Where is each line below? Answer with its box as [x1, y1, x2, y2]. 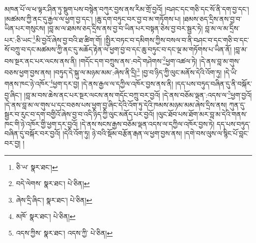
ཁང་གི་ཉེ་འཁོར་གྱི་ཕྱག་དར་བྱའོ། [4, 118, 78, 129]
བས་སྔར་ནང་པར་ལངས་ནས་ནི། [4, 55, 77, 66]
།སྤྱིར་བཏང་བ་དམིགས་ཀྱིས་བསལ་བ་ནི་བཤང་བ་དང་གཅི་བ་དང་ [104, 34, 249, 45]
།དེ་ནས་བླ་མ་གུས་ [199, 55, 240, 66]
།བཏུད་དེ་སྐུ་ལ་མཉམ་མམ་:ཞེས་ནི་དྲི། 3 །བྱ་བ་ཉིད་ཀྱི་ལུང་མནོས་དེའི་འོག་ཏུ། [53, 65, 222, 77]
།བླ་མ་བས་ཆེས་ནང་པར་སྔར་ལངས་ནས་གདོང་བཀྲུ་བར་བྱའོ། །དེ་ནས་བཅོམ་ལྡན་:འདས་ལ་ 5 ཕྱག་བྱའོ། [24, 88, 252, 100]
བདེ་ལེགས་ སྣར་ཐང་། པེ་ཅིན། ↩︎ [16, 178, 90, 189]
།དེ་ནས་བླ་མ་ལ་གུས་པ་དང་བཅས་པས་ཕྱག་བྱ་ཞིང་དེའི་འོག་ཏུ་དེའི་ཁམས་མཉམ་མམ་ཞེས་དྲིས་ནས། [4, 99, 227, 109]
